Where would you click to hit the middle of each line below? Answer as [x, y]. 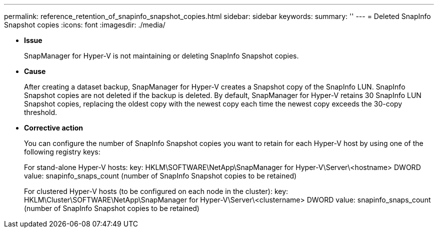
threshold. [41, 112]
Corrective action [53, 128]
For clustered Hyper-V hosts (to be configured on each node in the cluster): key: [156, 191]
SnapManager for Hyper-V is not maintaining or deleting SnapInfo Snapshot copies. [161, 56]
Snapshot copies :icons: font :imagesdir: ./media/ [85, 25]
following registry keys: [62, 152]
